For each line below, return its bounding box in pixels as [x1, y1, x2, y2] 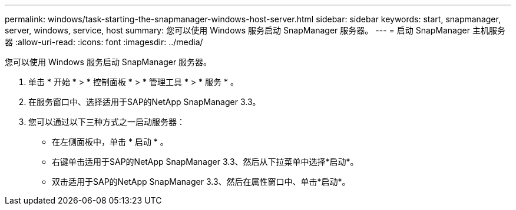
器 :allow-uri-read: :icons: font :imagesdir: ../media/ [5, 37, 203, 47]
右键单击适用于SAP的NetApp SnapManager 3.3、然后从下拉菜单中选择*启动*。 [52, 157, 359, 167]
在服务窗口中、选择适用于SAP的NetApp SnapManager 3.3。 [28, 97, 261, 107]
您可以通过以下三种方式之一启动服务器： [28, 117, 185, 127]
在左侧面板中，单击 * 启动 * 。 [52, 137, 168, 147]
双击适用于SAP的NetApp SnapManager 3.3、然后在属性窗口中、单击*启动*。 [52, 177, 350, 187]
